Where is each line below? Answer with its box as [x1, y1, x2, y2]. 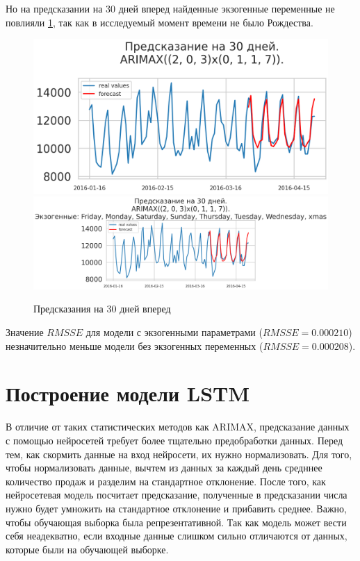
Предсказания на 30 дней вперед [33, 301, 171, 316]
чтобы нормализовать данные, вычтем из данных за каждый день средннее [6, 460, 322, 475]
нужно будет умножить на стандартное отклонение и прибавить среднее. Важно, [6, 501, 347, 515]
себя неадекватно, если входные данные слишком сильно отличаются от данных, [6, 528, 347, 543]
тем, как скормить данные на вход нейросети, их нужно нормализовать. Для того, [6, 446, 352, 461]
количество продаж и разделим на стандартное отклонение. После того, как [6, 474, 326, 488]
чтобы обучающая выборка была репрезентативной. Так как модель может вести [6, 514, 347, 529]
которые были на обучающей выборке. [6, 542, 169, 556]
